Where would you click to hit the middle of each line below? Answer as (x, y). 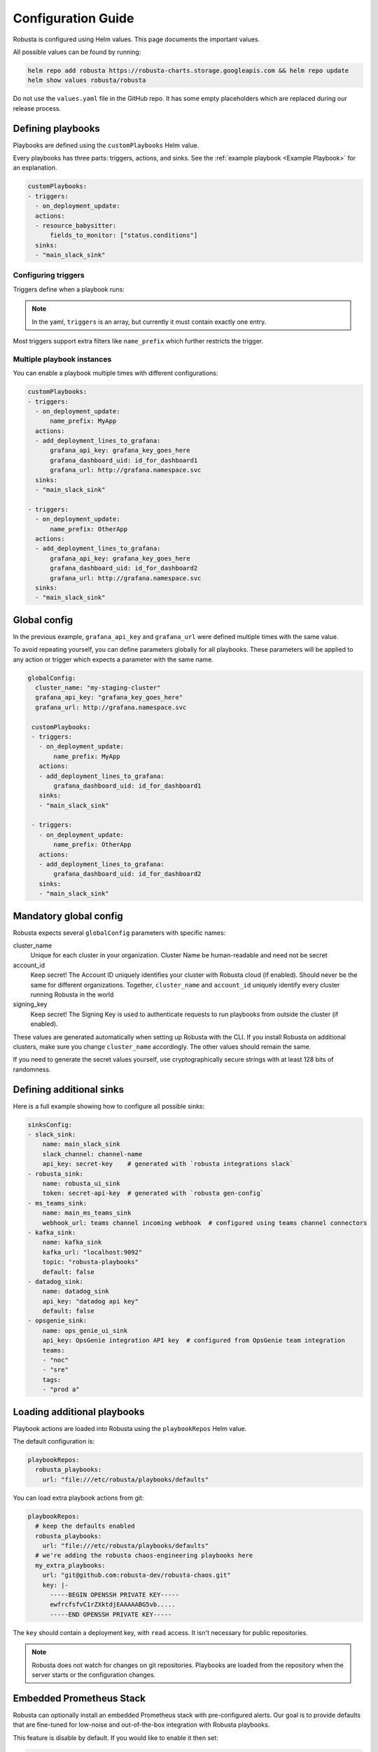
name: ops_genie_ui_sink (85, 1330)
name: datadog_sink (76, 1292)
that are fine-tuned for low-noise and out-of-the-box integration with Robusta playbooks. (141, 1725)
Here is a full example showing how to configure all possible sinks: (109, 1106)
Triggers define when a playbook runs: (69, 289)
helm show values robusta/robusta (87, 80)
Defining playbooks (57, 129)
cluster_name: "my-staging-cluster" (98, 687)
